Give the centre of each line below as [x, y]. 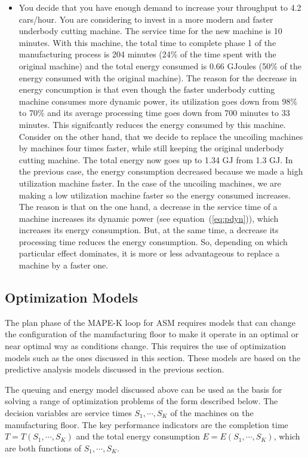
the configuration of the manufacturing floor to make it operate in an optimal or [152, 334]
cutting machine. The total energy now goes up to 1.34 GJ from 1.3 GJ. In [156, 159]
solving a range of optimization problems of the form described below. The [141, 401]
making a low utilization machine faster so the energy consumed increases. [155, 195]
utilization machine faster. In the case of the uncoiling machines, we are [150, 183]
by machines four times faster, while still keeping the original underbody [151, 148]
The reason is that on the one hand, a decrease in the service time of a [148, 207]
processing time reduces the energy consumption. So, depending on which [153, 241]
